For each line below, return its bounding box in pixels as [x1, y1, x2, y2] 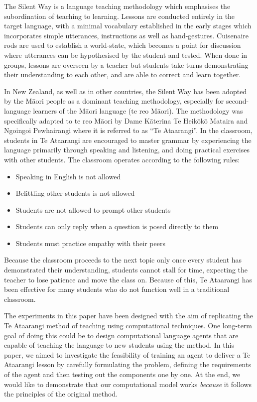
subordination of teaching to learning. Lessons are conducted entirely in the [4, 10, 235, 21]
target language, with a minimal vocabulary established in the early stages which [4, 20, 252, 31]
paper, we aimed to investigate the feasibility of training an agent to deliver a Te [4, 349, 251, 360]
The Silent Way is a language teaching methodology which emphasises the [4, 1, 231, 11]
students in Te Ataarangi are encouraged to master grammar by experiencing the [4, 134, 252, 145]
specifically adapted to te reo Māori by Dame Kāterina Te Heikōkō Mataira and [4, 115, 248, 126]
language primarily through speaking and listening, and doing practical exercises [4, 144, 250, 155]
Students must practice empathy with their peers [15, 238, 165, 248]
